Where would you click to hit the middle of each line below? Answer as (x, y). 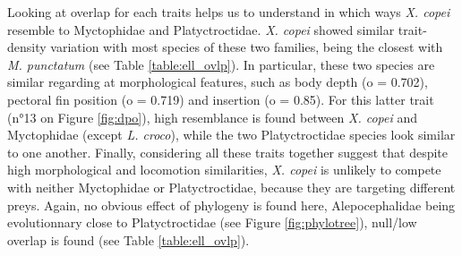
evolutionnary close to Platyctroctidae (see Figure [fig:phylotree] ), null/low (212, 222)
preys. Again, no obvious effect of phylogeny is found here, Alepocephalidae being (231, 205)
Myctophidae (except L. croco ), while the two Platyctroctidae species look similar (231, 135)
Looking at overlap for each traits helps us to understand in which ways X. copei (229, 12)
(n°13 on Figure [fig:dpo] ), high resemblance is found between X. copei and (213, 117)
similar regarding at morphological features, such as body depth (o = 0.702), (218, 82)
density (27, 47)
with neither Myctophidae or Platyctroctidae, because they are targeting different (231, 187)
